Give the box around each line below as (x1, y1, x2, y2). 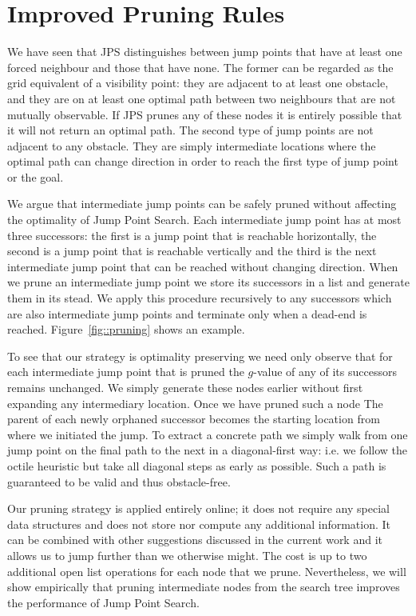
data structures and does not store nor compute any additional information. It (7, 515, 391, 532)
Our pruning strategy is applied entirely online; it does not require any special (7, 500, 390, 517)
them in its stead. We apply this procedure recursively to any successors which (7, 290, 392, 306)
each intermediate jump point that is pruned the (7, 363, 244, 380)
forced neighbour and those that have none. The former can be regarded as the (7, 58, 394, 75)
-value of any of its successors (253, 363, 397, 380)
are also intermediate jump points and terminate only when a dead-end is (7, 305, 367, 322)
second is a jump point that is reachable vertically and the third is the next (7, 242, 377, 259)
